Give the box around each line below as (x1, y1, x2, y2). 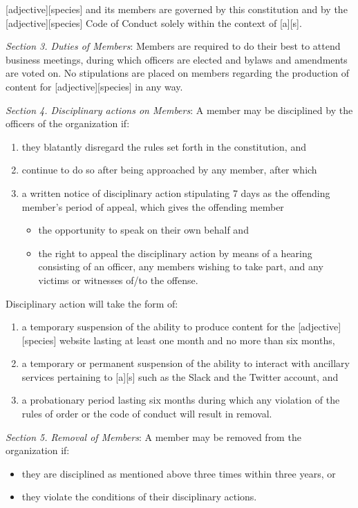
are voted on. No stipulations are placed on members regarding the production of (6, 66, 350, 80)
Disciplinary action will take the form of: (6, 296, 178, 310)
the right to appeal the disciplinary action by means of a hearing (38, 245, 312, 260)
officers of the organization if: (6, 116, 130, 131)
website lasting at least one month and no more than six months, (59, 332, 335, 347)
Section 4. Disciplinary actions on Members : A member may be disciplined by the (6, 102, 353, 117)
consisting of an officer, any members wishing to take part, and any (38, 259, 323, 274)
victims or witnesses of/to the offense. (38, 272, 198, 287)
